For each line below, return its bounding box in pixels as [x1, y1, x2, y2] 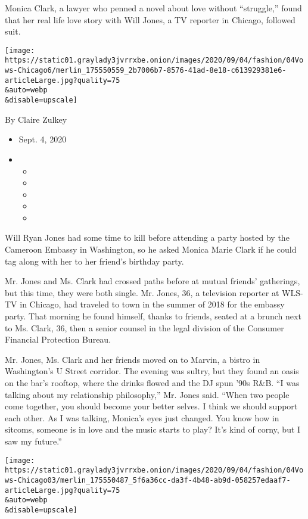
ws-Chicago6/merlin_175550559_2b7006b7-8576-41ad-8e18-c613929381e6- [5, 66, 287, 75]
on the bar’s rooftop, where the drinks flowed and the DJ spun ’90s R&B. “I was [5, 377, 300, 389]
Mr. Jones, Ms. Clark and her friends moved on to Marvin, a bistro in [5, 353, 260, 365]
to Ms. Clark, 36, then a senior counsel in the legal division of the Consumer [5, 321, 284, 334]
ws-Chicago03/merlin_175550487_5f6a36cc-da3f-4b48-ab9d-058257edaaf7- [5, 476, 291, 484]
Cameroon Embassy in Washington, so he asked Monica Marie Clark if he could [5, 243, 297, 256]
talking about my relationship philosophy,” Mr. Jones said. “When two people [5, 388, 290, 400]
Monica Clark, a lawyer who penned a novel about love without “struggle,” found [5, 2, 302, 14]
